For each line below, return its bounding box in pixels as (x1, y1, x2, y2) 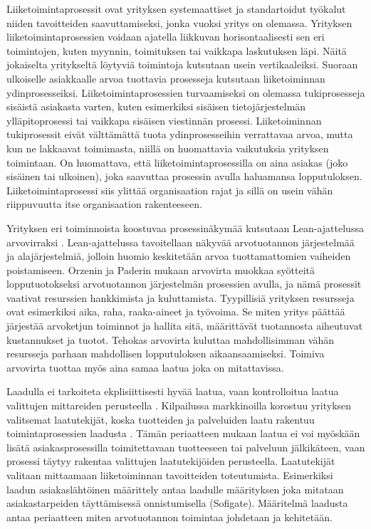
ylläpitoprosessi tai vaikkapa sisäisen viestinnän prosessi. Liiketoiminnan (6, 112, 322, 127)
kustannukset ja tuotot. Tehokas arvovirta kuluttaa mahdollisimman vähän (6, 332, 335, 347)
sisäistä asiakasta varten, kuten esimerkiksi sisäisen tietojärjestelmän (6, 99, 306, 114)
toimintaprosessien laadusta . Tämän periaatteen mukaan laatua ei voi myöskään (6, 426, 360, 441)
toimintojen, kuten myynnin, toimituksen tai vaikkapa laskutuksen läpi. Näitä (6, 43, 347, 58)
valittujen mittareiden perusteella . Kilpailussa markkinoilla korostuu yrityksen (6, 398, 352, 413)
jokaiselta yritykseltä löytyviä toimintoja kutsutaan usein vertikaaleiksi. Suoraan (6, 57, 358, 72)
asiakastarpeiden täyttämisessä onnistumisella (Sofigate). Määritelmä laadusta (6, 496, 348, 510)
